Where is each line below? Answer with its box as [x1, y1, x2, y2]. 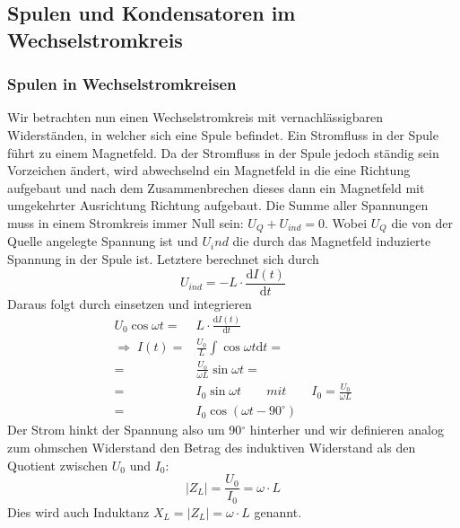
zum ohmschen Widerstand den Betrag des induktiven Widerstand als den [7, 437, 416, 456]
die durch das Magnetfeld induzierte [232, 232, 431, 251]
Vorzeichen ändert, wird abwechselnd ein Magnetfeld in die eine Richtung [7, 161, 411, 180]
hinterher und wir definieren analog [249, 420, 444, 439]
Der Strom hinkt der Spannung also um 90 [7, 420, 242, 439]
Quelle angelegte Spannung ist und [7, 232, 198, 251]
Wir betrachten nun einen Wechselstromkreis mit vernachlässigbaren [7, 108, 384, 127]
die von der [391, 213, 453, 232]
